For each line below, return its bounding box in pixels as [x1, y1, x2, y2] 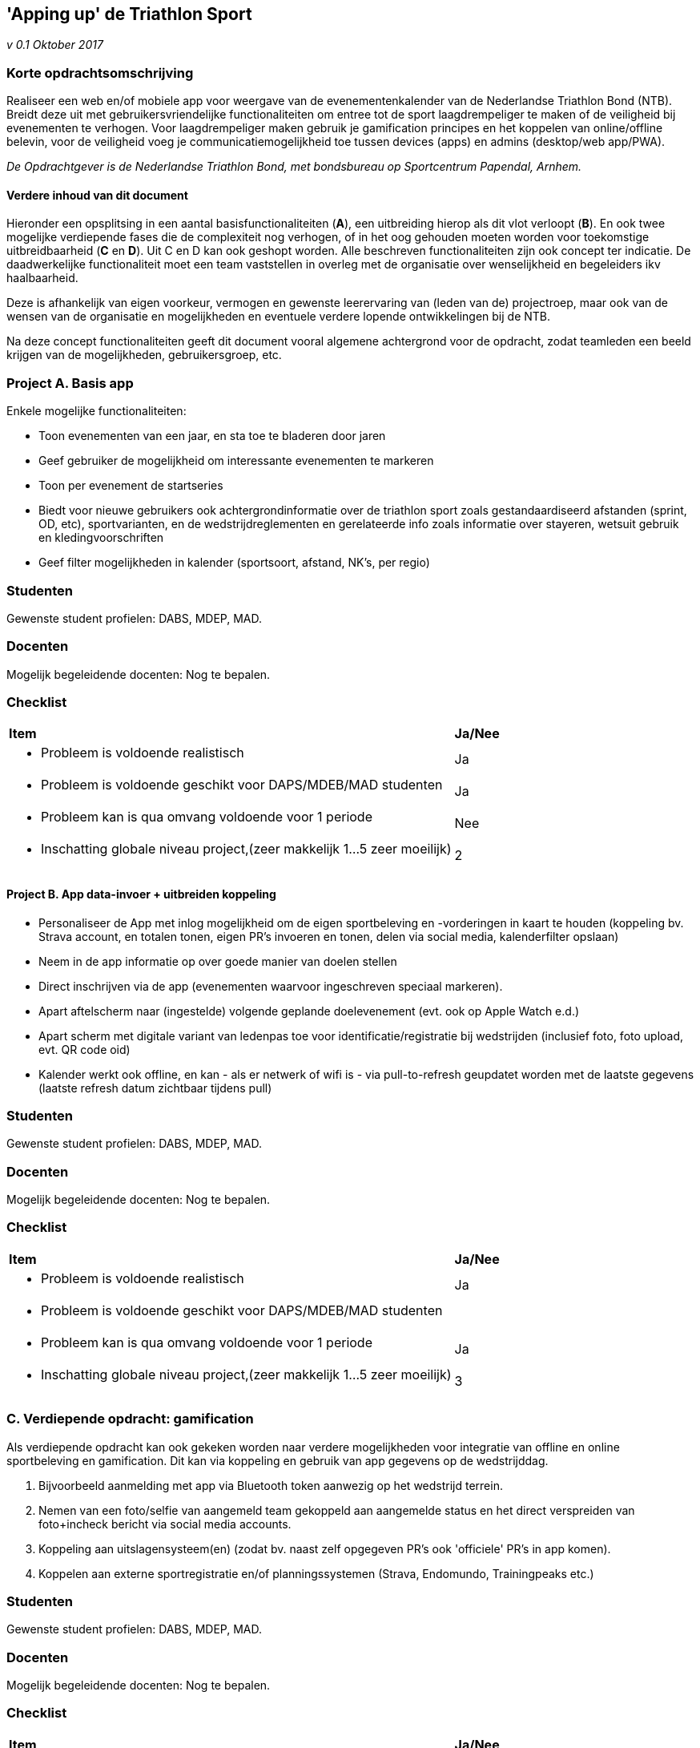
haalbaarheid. [6, 271, 78, 285]
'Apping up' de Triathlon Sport [6, 4, 252, 24]
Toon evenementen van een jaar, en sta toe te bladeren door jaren [38, 429, 386, 443]
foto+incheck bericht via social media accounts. [38, 1516, 292, 1531]
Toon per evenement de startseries [38, 478, 223, 493]
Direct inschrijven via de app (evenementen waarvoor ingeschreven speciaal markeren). [38, 979, 503, 993]
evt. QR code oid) [38, 1042, 131, 1056]
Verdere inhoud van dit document [6, 188, 188, 202]
